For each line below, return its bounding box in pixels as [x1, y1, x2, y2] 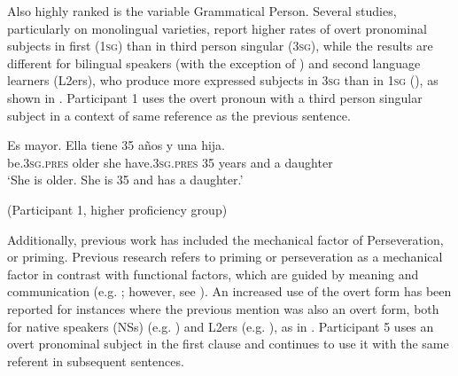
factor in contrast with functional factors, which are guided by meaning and [7, 264, 419, 283]
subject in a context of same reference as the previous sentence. [7, 106, 351, 124]
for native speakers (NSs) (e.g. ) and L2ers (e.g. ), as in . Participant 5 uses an [7, 317, 434, 335]
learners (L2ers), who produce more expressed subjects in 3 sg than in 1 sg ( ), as [7, 71, 439, 90]
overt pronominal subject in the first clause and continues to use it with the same [7, 334, 449, 353]
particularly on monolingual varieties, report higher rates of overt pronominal [7, 19, 427, 37]
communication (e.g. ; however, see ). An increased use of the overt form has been [7, 282, 452, 301]
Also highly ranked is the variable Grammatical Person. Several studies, [7, 2, 397, 20]
